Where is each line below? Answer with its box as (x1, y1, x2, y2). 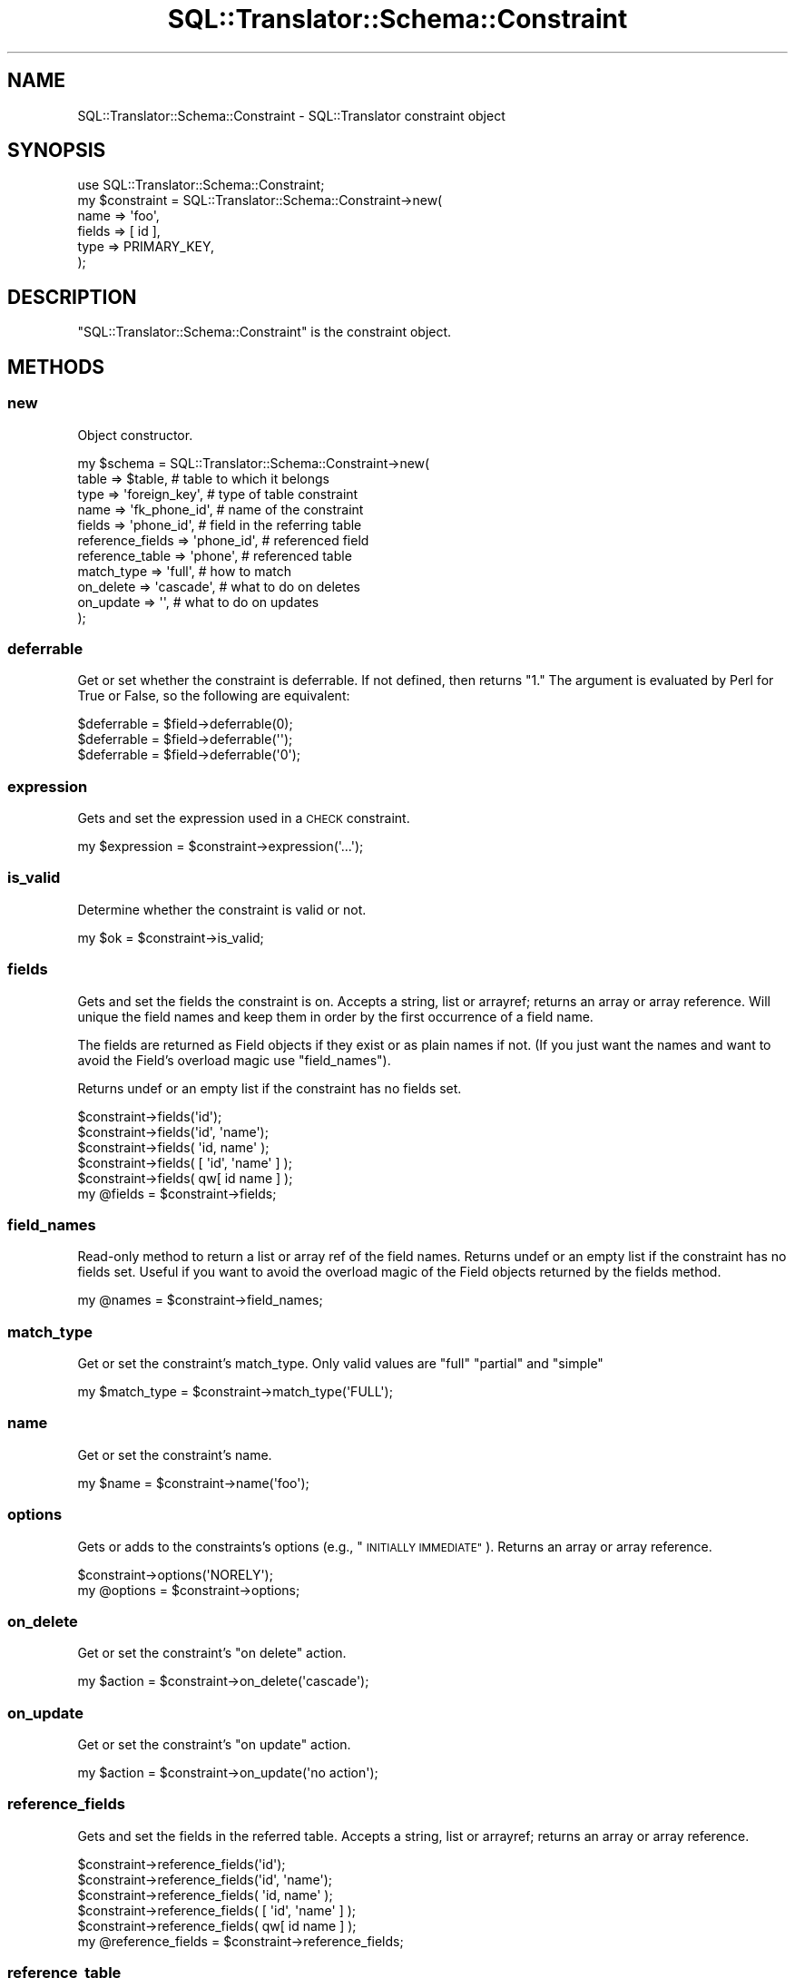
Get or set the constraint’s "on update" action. (77, 1737, 351, 1752)
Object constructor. (77, 426, 193, 443)
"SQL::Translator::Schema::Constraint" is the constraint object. (77, 324, 452, 340)
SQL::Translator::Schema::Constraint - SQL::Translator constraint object (77, 107, 505, 123)
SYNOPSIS (7, 139, 106, 162)
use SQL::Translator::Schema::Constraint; (77, 177, 325, 193)
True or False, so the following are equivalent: (77, 688, 350, 704)
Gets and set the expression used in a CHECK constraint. (77, 810, 410, 826)
